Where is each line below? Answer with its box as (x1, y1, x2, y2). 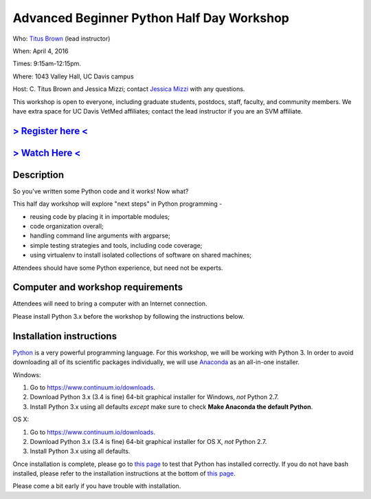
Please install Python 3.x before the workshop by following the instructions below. (12, 312, 245, 320)
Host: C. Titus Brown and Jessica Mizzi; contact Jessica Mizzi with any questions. (12, 85, 245, 93)
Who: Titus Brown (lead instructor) (12, 34, 111, 43)
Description (12, 169, 65, 180)
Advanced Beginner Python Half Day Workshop (12, 10, 290, 25)
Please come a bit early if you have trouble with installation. (12, 482, 181, 490)
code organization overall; (30, 222, 104, 230)
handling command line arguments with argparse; (30, 231, 171, 240)
